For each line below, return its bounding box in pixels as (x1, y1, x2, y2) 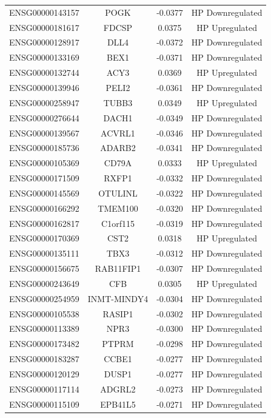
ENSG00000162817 (9, 217, 79, 229)
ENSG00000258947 (9, 96, 79, 109)
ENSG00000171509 (9, 172, 79, 184)
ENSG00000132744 (9, 66, 79, 79)
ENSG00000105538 (9, 307, 79, 320)
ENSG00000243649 (9, 277, 79, 289)
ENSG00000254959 (9, 292, 79, 305)
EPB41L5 (100, 397, 136, 410)
